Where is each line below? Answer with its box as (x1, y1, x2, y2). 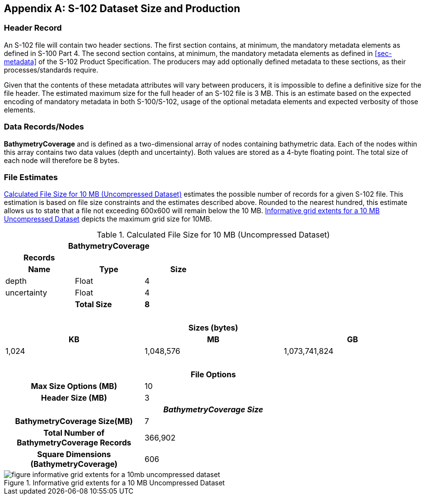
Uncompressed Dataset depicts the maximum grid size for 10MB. (4, 215, 212, 223)
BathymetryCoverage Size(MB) (15, 416, 133, 426)
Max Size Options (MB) (31, 381, 117, 391)
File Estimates (4, 172, 58, 182)
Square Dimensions (37, 449, 111, 460)
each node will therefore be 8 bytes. (4, 156, 120, 165)
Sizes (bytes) (188, 323, 239, 333)
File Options (190, 370, 236, 380)
